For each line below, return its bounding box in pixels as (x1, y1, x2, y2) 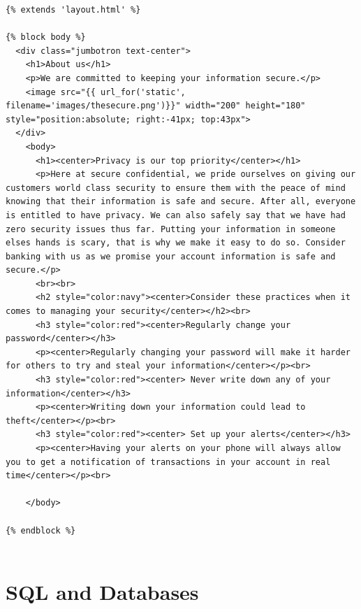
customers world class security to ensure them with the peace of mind (6, 182, 346, 193)
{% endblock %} (6, 525, 76, 536)
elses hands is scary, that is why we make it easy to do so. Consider (6, 238, 346, 248)
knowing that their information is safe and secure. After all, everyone (6, 196, 356, 207)
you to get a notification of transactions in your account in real (6, 457, 331, 467)
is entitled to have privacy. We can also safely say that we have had (6, 210, 346, 220)
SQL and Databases (6, 577, 199, 606)
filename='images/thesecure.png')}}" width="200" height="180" (6, 101, 306, 111)
